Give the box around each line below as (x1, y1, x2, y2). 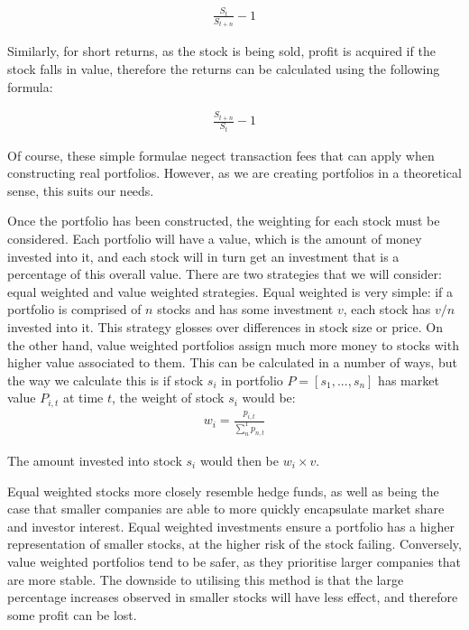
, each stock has (343, 300, 431, 319)
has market (378, 370, 439, 389)
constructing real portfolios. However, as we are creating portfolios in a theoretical (7, 163, 462, 182)
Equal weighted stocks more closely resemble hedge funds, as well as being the (7, 481, 439, 500)
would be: (242, 388, 296, 407)
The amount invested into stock (7, 450, 182, 469)
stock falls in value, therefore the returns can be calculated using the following (7, 60, 440, 79)
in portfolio (221, 370, 283, 389)
